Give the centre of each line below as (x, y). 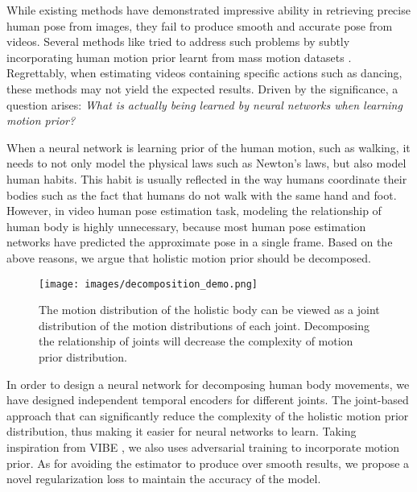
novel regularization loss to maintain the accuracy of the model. (164, 479)
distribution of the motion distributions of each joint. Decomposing (204, 325)
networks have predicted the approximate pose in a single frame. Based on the (200, 242)
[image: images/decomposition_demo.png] (149, 284)
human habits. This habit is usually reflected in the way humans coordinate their (207, 178)
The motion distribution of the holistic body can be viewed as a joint (209, 310)
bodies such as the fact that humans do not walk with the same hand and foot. (202, 194)
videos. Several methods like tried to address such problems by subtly (178, 41)
